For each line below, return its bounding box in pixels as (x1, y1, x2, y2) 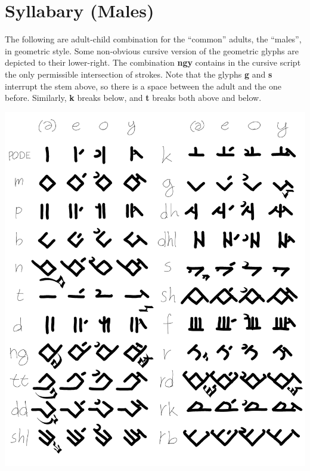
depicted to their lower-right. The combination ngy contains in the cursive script (5, 56, 301, 69)
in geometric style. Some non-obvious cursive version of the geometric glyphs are (5, 44, 299, 57)
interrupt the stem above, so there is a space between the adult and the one (5, 79, 281, 92)
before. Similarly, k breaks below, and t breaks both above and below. (5, 91, 262, 104)
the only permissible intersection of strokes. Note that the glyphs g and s (5, 67, 272, 80)
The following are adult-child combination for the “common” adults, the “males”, (5, 33, 302, 45)
